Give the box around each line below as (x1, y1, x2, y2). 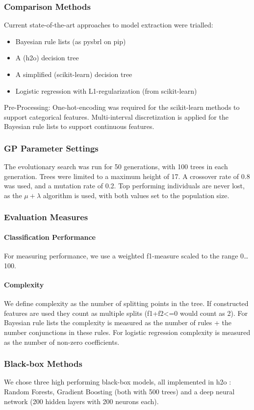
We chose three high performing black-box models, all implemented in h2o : (4, 377, 231, 387)
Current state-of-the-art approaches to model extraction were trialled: (4, 20, 213, 30)
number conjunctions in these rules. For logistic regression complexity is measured (4, 327, 251, 337)
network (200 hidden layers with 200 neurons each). (4, 396, 159, 406)
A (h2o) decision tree (15, 52, 79, 63)
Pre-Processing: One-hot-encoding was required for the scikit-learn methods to (4, 102, 240, 112)
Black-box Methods (4, 358, 82, 370)
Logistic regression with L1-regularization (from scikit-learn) (15, 85, 197, 96)
